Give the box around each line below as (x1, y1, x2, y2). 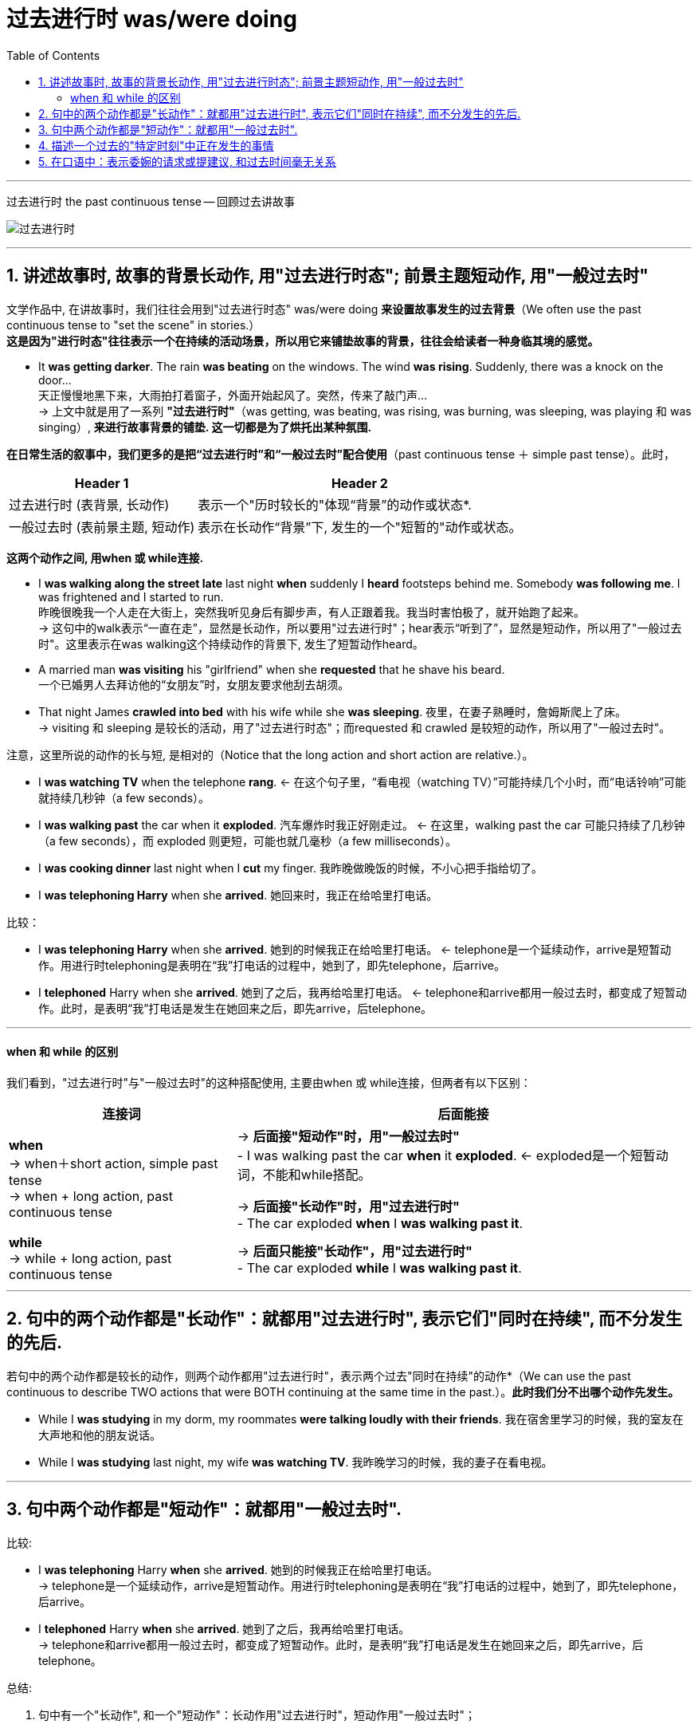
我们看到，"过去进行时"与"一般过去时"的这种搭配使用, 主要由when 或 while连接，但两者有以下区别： (6, 1075, 531, 1089)
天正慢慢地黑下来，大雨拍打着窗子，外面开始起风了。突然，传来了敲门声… (38, 388, 428, 402)
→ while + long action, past (9, 1250, 172, 1266)
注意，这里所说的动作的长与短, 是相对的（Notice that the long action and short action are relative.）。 (6, 747, 534, 762)
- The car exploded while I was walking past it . (237, 1259, 522, 1276)
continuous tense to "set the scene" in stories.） (6, 317, 261, 332)
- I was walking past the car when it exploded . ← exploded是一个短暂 (237, 1147, 656, 1163)
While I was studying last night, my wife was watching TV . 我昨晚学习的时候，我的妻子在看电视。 (38, 1454, 553, 1469)
